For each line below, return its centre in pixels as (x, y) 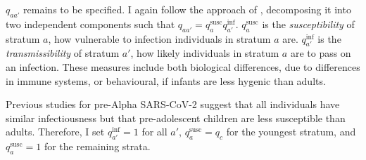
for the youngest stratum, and (291, 132)
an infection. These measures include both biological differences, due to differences (183, 66)
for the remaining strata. (97, 146)
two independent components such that (90, 24)
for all (154, 132)
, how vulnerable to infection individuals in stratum (159, 38)
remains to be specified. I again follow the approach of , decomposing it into (187, 9)
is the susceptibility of (308, 24)
